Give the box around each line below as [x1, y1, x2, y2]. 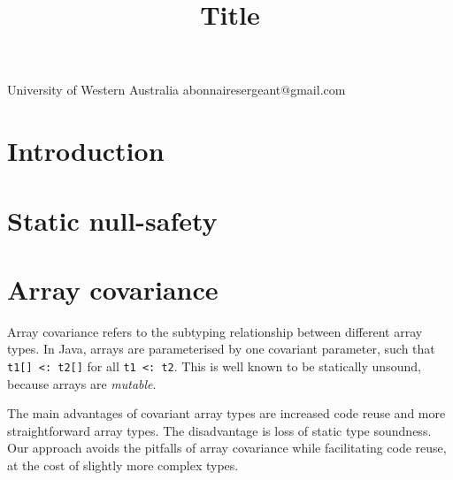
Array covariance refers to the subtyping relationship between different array [7, 322, 423, 340]
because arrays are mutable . [7, 374, 157, 392]
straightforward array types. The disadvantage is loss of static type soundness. [7, 421, 432, 439]
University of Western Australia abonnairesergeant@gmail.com [7, 80, 346, 99]
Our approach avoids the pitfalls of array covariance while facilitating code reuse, [7, 438, 447, 457]
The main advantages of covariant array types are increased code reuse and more [7, 404, 446, 423]
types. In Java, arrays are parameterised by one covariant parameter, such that [7, 339, 435, 358]
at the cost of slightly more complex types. [7, 456, 239, 475]
